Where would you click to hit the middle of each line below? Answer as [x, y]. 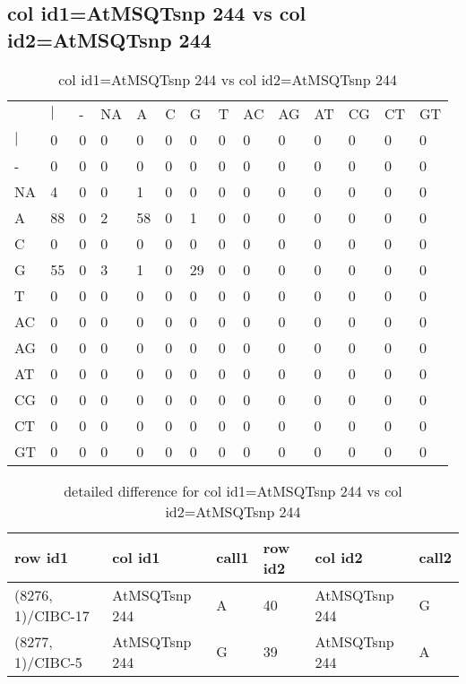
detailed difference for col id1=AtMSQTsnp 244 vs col [233, 490]
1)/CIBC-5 [48, 662]
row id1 [42, 558]
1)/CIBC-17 [52, 615]
